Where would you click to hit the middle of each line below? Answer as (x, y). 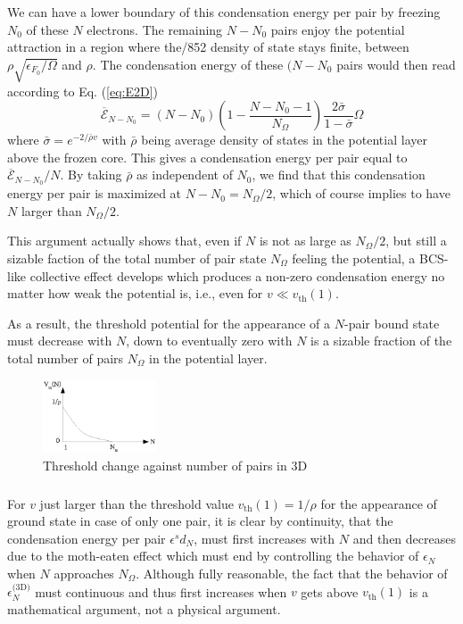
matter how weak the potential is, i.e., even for (135, 293)
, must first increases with (265, 538)
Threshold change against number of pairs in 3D (175, 466)
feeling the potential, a (354, 258)
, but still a (416, 241)
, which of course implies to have (361, 193)
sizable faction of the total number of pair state (137, 258)
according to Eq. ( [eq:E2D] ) (83, 91)
